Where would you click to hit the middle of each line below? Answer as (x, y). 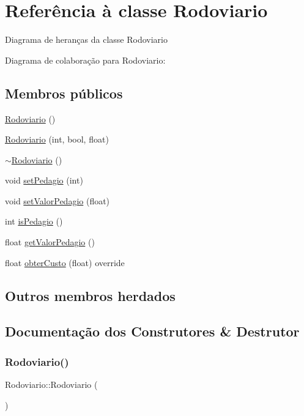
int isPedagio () (34, 221)
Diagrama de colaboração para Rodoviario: (85, 60)
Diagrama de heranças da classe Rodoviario (86, 39)
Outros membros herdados (90, 295)
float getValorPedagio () (50, 242)
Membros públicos (64, 93)
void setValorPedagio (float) (57, 200)
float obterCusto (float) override (65, 262)
